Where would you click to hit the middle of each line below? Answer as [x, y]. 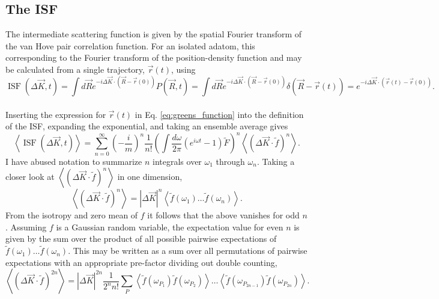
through [230, 161]
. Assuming [26, 227]
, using [183, 69]
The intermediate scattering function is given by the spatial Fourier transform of [154, 34]
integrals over [177, 161]
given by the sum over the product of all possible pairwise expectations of [141, 239]
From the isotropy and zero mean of [72, 215]
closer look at [30, 177]
